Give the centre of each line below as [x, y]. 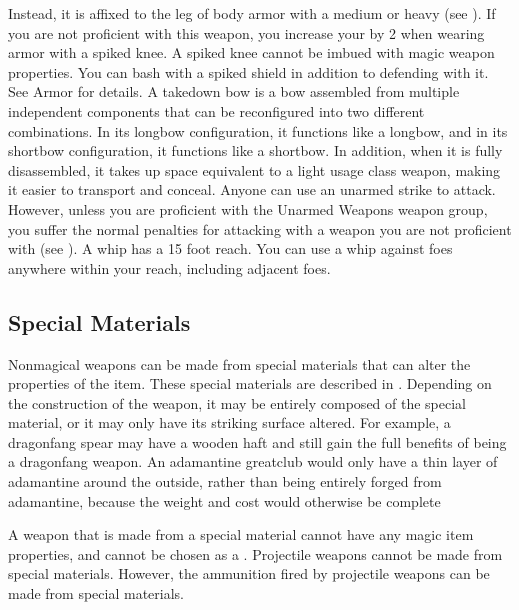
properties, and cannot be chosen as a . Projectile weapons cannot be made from [255, 553]
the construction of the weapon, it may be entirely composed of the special [237, 402]
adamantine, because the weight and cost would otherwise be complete [224, 500]
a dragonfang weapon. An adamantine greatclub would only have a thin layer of [253, 461]
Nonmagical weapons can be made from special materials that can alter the [239, 363]
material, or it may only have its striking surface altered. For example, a [229, 422]
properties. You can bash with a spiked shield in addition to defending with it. [248, 71]
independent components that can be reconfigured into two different [216, 110]
